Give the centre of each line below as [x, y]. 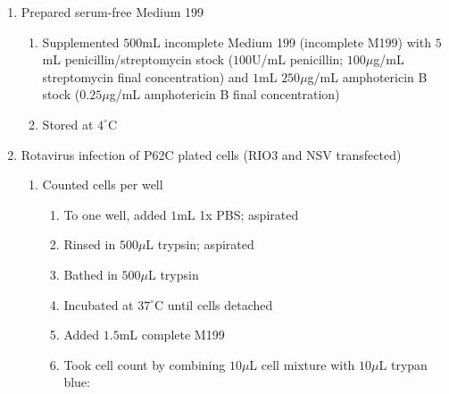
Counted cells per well [103, 184]
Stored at [68, 124]
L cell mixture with [302, 364]
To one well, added [115, 214]
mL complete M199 [172, 335]
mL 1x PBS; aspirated [238, 214]
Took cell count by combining [145, 364]
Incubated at [99, 304]
